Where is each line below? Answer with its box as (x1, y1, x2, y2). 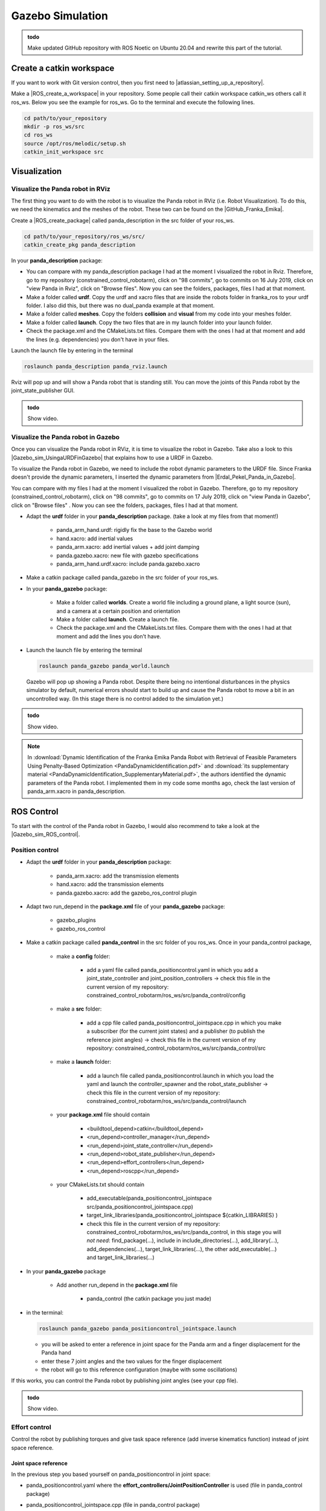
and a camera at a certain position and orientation (56, 607, 181, 615)
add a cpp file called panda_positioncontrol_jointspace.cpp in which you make (86, 1019, 282, 1026)
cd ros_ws (24, 132, 53, 138)
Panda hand (41, 1349, 72, 1356)
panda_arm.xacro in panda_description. (27, 788, 126, 795)
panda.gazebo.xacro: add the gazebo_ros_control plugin (56, 889, 197, 896)
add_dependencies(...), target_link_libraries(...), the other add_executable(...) (86, 1245, 277, 1252)
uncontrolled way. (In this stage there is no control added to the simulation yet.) (26, 695, 223, 702)
